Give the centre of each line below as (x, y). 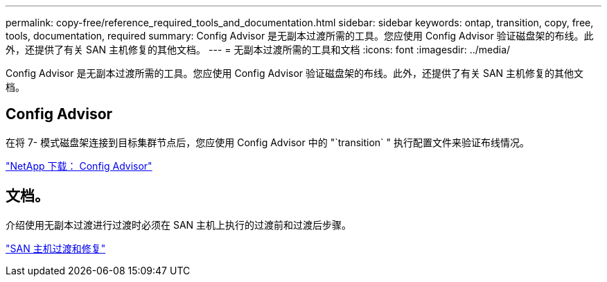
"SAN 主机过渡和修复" (56, 248)
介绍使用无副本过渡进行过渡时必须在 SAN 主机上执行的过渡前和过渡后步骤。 (179, 224)
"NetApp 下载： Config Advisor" (79, 166)
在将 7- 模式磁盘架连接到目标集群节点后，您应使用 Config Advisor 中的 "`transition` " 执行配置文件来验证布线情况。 (268, 142)
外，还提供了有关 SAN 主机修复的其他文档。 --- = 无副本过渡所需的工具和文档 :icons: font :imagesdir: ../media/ (258, 50)
